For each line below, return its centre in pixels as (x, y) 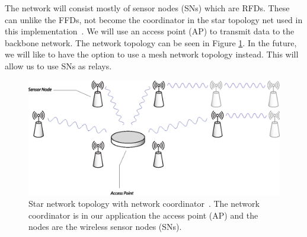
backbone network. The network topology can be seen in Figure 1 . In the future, (151, 42)
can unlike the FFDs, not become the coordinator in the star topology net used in (154, 19)
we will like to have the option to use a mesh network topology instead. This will (152, 54)
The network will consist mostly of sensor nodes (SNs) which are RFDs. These (147, 8)
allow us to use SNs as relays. (58, 65)
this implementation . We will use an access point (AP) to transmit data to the (150, 31)
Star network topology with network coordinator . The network (144, 203)
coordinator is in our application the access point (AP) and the (143, 215)
